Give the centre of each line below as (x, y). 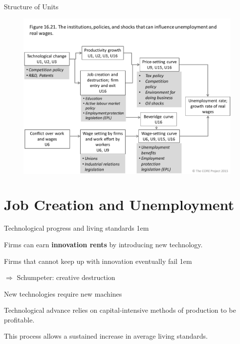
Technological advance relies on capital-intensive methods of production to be (120, 310)
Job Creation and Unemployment (119, 204)
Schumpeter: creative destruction (66, 277)
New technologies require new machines (63, 293)
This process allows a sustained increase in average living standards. (106, 336)
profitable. (19, 319)
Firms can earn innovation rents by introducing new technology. (103, 244)
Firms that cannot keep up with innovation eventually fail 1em (98, 261)
